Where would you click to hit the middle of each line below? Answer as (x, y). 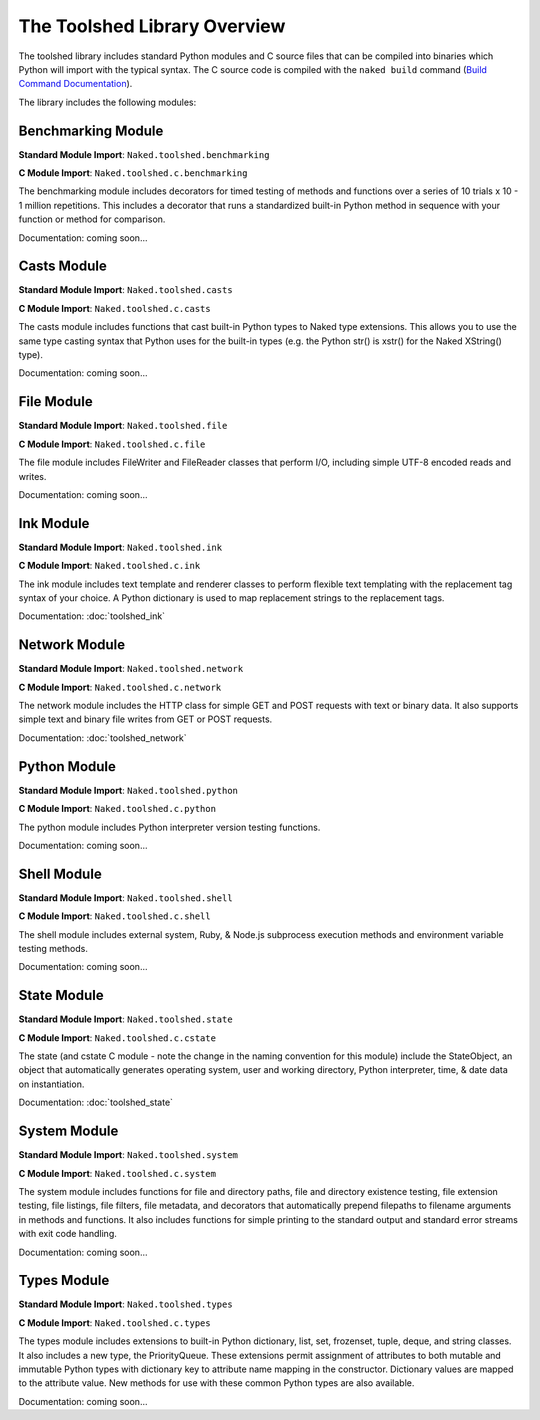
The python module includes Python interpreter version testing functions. (169, 827)
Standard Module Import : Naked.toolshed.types (126, 1304)
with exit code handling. (67, 1234)
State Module (61, 995)
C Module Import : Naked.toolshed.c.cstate (117, 1037)
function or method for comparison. (92, 219)
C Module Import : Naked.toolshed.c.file (112, 444)
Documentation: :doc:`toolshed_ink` (91, 616)
